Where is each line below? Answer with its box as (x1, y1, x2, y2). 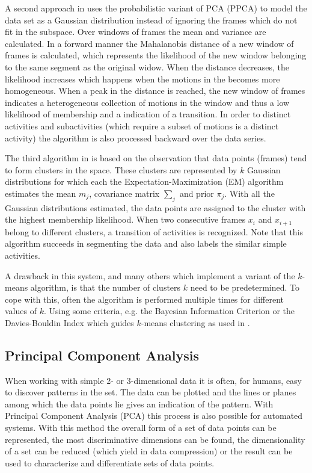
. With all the (224, 187, 275, 199)
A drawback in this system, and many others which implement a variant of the (5, 269, 295, 282)
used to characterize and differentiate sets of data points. (5, 456, 215, 469)
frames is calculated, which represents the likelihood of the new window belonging (5, 49, 307, 61)
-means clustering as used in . (141, 316, 250, 329)
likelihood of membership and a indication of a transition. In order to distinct (5, 108, 291, 120)
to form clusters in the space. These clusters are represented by (5, 163, 237, 176)
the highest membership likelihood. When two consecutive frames (5, 213, 246, 226)
